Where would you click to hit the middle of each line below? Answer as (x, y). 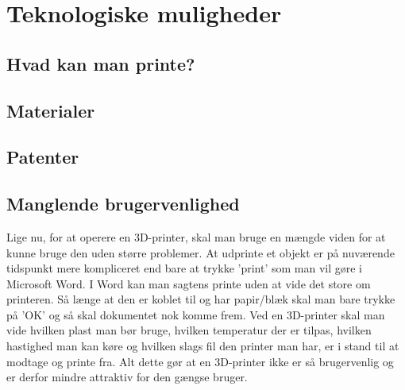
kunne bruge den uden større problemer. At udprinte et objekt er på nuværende (201, 252)
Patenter (43, 157)
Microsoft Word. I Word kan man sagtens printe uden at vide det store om (189, 283)
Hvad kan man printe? (101, 63)
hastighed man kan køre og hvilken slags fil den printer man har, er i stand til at (203, 346)
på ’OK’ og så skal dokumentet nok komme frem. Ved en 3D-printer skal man (196, 314)
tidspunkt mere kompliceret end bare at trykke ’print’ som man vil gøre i (184, 268)
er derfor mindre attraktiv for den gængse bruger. (127, 377)
